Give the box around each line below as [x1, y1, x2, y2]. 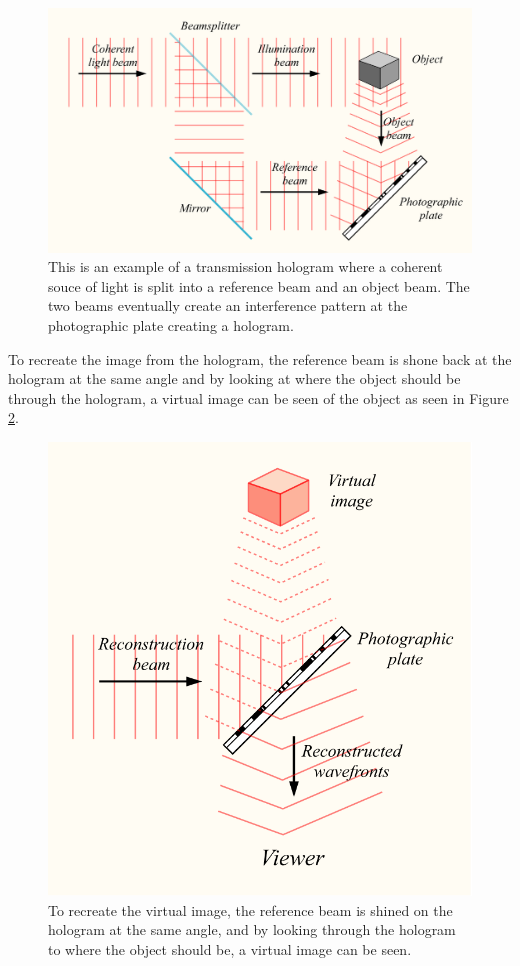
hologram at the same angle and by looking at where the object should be [8, 368, 461, 389]
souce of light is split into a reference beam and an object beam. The [48, 275, 470, 296]
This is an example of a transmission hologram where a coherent [48, 256, 443, 277]
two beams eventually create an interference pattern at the [48, 295, 408, 316]
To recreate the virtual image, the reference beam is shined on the [48, 899, 453, 920]
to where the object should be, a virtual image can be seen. [48, 939, 412, 960]
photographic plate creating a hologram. [48, 315, 294, 336]
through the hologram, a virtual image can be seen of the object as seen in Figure [8, 387, 509, 408]
